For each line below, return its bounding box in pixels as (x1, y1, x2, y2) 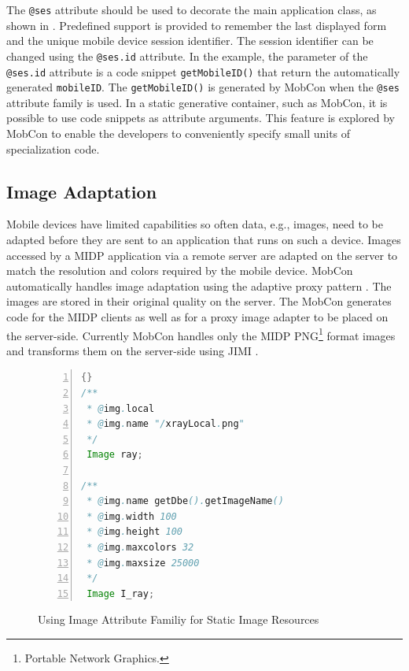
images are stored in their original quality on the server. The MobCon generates (6, 293, 392, 310)
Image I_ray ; (87, 588, 155, 599)
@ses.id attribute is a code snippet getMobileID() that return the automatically (6, 63, 400, 80)
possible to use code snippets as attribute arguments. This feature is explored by (6, 109, 395, 126)
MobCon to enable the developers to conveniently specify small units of (6, 125, 351, 141)
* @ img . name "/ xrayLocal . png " (87, 418, 245, 430)
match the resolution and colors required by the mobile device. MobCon (6, 262, 353, 279)
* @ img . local (87, 402, 155, 414)
